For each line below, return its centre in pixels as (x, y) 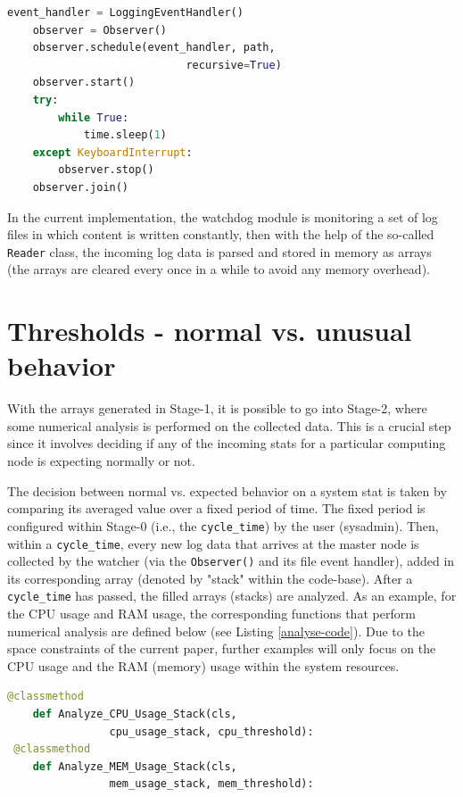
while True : (94, 117)
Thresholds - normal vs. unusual (210, 331)
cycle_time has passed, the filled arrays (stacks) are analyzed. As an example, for (232, 596)
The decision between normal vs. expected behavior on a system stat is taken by (227, 490)
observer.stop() (106, 170)
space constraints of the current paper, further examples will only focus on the (222, 648)
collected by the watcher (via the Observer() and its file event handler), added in (231, 561)
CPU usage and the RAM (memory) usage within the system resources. (203, 665)
